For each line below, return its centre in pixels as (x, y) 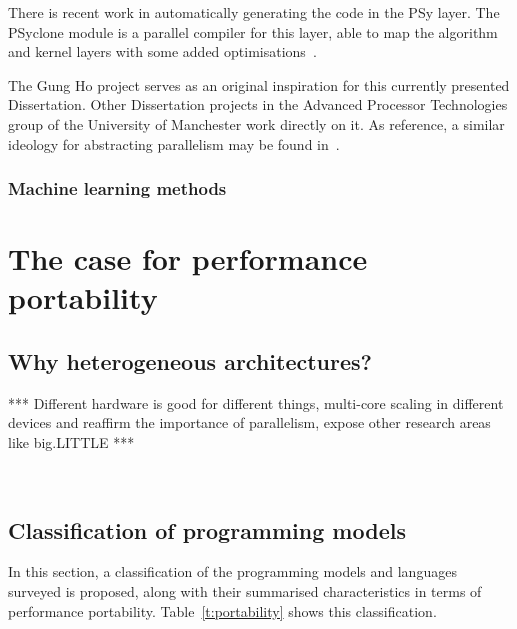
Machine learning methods (117, 188)
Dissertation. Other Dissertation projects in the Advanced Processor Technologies (258, 104)
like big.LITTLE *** (71, 441)
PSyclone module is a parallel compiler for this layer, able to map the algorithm (253, 31)
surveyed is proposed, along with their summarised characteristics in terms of (245, 590)
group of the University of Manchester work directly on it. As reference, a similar (256, 123)
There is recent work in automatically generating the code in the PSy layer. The (254, 12)
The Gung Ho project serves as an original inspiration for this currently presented (259, 84)
